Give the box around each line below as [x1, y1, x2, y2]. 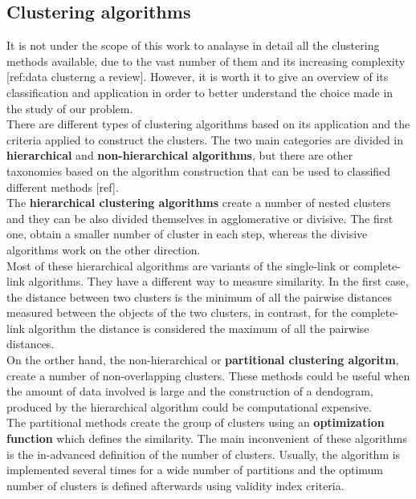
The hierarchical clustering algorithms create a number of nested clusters [6, 194, 391, 211]
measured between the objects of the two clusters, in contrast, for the [6, 304, 348, 321]
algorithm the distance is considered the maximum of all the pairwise [28, 319, 369, 336]
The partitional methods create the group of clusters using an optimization [6, 414, 385, 431]
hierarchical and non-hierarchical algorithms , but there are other [6, 147, 353, 164]
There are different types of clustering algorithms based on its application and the [6, 116, 410, 132]
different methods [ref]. [6, 178, 119, 195]
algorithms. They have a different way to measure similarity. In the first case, [28, 273, 409, 290]
